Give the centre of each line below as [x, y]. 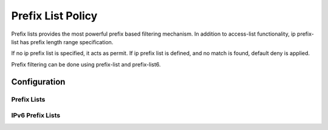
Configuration [38, 82]
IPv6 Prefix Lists [36, 115]
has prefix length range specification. [67, 42]
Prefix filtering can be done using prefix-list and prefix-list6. [86, 64]
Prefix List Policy [54, 16]
